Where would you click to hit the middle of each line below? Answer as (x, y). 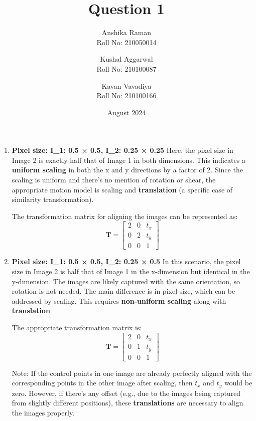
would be (238, 383)
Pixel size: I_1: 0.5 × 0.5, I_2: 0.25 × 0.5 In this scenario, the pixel (126, 261)
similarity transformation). (53, 199)
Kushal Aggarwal (126, 59)
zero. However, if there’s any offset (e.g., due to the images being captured (126, 393)
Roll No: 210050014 (126, 42)
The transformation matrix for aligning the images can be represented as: (125, 216)
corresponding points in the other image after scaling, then (102, 383)
